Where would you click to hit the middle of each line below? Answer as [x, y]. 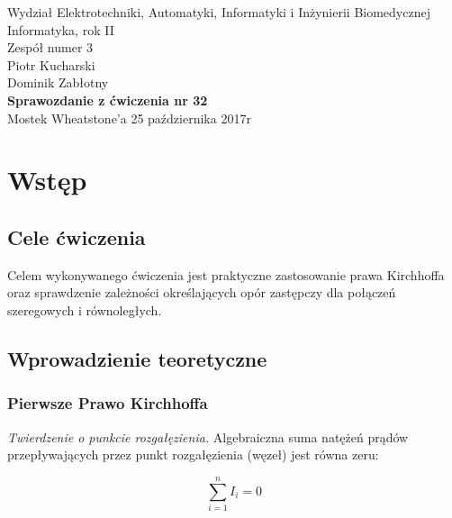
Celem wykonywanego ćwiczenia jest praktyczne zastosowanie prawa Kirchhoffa [226, 274]
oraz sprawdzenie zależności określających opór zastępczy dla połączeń [202, 292]
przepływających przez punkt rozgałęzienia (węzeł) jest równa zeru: [193, 454]
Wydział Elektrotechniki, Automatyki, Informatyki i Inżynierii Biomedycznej [219, 12]
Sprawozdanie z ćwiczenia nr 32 [108, 100]
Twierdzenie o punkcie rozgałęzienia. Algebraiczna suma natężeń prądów [208, 436]
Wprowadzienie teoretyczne [137, 358]
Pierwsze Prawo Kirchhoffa [108, 403]
